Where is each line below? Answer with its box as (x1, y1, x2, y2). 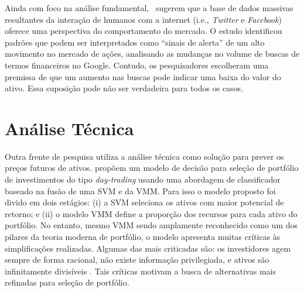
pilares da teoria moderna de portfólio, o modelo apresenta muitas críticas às (5, 231, 281, 243)
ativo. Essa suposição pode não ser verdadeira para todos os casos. (5, 82, 244, 94)
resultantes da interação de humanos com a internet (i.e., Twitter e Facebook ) (5, 13, 282, 25)
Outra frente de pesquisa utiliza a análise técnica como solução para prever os (5, 150, 284, 162)
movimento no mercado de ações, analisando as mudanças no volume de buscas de (5, 47, 300, 60)
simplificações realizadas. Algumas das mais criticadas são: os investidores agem (5, 242, 291, 254)
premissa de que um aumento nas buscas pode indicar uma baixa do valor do (5, 70, 281, 83)
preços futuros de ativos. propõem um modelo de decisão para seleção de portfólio (5, 162, 299, 174)
